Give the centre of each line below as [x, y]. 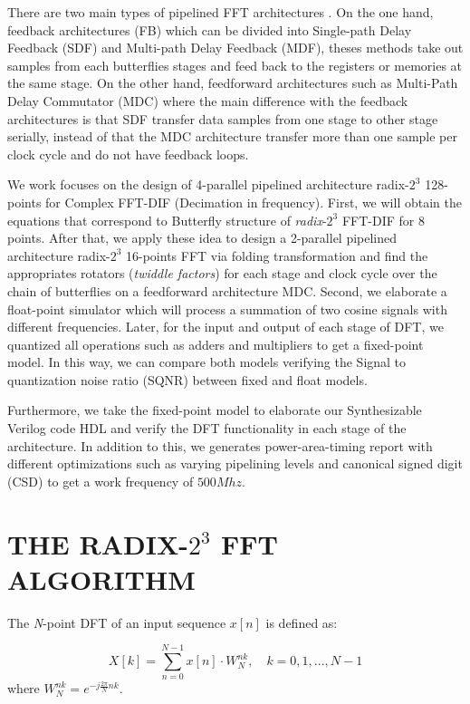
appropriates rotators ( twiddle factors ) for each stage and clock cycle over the [222, 273]
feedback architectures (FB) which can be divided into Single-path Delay [210, 29]
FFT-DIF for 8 [383, 220]
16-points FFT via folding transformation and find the [277, 255]
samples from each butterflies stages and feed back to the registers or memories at [235, 65]
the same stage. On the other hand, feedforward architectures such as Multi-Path [233, 83]
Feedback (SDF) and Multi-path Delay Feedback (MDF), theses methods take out [235, 48]
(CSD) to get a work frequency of [101, 481]
